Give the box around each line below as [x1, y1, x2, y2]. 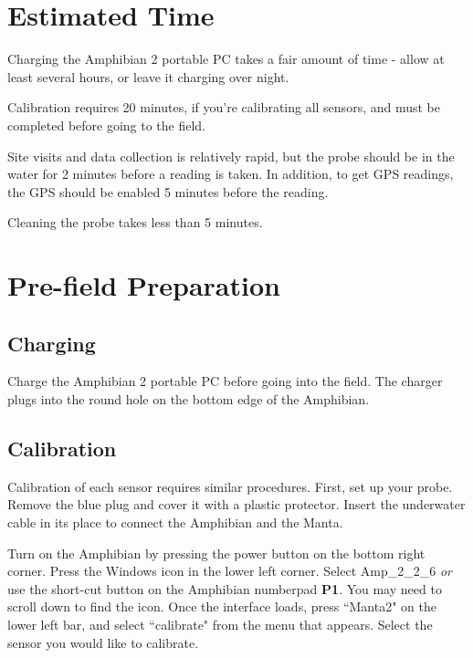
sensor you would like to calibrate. [7, 632, 199, 652]
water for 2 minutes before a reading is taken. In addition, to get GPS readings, [7, 164, 454, 183]
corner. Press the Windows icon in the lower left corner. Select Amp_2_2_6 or [7, 561, 452, 580]
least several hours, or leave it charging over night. [7, 67, 289, 86]
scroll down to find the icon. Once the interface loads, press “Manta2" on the [7, 597, 436, 616]
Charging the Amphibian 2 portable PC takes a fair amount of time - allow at [7, 49, 445, 68]
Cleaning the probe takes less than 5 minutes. [7, 213, 263, 232]
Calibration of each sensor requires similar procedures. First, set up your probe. [7, 476, 453, 496]
